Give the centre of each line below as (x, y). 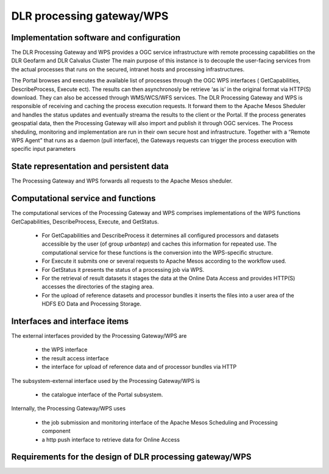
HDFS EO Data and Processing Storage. (92, 304)
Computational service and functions (83, 199)
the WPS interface (65, 350)
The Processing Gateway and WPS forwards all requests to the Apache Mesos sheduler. (122, 181)
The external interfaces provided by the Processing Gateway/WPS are (99, 335)
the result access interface (75, 358)
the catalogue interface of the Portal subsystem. (102, 395)
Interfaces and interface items (70, 321)
